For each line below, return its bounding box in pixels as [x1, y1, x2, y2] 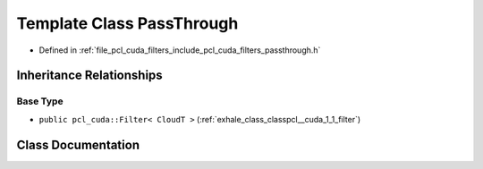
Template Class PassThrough [16, 13, 239, 33]
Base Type [16, 95, 64, 107]
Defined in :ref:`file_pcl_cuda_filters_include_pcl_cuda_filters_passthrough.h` [38, 45, 321, 55]
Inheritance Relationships [16, 68, 163, 83]
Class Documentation [16, 137, 140, 152]
